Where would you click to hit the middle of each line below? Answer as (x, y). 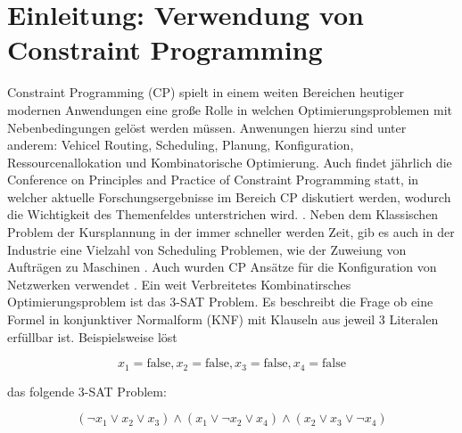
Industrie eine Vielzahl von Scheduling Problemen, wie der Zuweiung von (207, 249)
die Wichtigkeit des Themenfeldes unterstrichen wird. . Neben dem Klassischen (223, 214)
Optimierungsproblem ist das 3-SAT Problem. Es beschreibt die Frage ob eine (220, 302)
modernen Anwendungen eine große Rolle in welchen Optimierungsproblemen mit (230, 109)
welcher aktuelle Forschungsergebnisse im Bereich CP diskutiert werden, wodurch (229, 196)
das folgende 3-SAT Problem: (87, 391)
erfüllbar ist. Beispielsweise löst (92, 336)
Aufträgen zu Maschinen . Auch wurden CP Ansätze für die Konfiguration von (222, 267)
